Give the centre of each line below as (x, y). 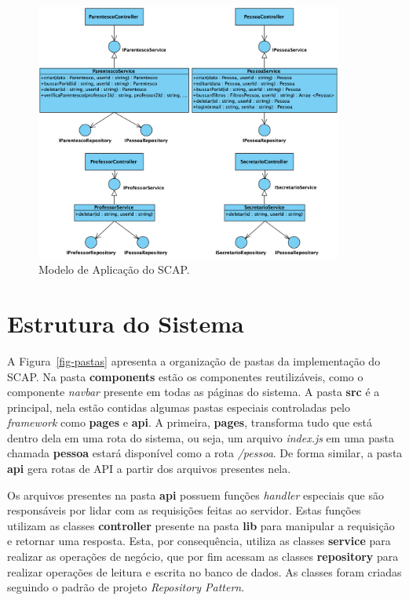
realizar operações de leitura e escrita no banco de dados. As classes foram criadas (204, 571)
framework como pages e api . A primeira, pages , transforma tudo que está (190, 422)
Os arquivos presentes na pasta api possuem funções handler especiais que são (195, 495)
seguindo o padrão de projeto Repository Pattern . (126, 587)
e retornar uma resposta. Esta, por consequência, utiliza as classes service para (199, 541)
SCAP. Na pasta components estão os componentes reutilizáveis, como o (185, 376)
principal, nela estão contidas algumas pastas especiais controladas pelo (179, 407)
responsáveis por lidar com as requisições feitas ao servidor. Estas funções (184, 510)
